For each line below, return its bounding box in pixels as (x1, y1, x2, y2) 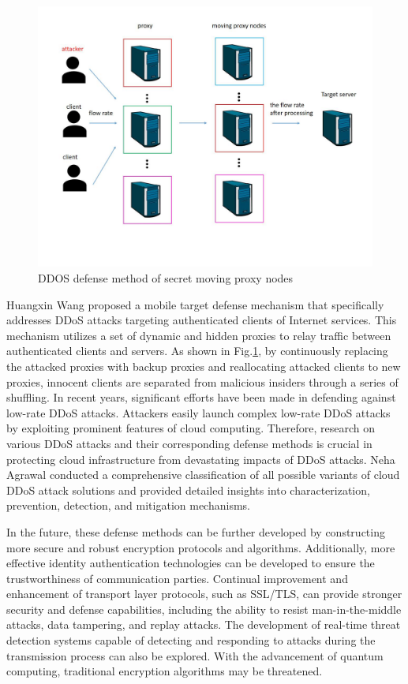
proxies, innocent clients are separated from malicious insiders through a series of (6, 373, 399, 390)
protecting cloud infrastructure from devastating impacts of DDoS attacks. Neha (6, 450, 395, 467)
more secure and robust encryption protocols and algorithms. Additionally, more (6, 539, 395, 555)
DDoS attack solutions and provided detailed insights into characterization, (6, 481, 370, 498)
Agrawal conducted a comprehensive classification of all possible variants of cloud (6, 466, 400, 483)
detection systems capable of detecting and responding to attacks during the (6, 632, 376, 648)
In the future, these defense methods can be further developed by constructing (6, 523, 385, 540)
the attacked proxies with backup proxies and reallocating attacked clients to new (6, 357, 401, 374)
